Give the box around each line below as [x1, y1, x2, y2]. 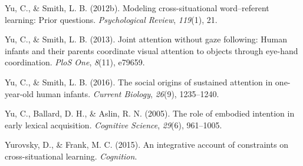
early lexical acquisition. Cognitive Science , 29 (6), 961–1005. [5, 118, 222, 131]
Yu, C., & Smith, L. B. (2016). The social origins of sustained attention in [5, 75, 273, 88]
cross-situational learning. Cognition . [5, 150, 137, 162]
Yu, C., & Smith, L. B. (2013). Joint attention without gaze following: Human [5, 33, 287, 45]
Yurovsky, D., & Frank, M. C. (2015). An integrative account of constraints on [5, 138, 289, 151]
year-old [5, 87, 34, 99]
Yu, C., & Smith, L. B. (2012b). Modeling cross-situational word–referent [5, 2, 269, 14]
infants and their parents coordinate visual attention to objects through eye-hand [5, 44, 298, 57]
